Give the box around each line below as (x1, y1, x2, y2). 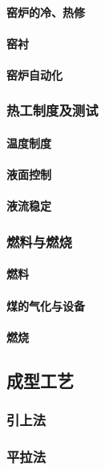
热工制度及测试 (6, 100, 99, 120)
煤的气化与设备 (6, 297, 85, 314)
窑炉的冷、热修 (6, 3, 85, 20)
